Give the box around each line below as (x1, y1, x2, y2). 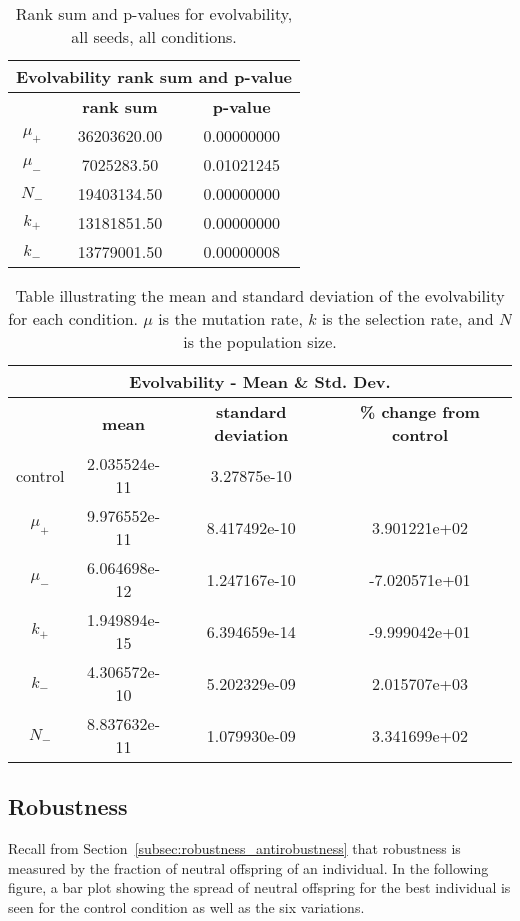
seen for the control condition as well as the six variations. (8, 896, 365, 917)
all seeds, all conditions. (71, 25, 237, 48)
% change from (359, 400, 480, 423)
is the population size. (183, 330, 337, 353)
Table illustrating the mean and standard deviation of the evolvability (15, 284, 505, 307)
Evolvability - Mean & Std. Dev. (129, 370, 391, 393)
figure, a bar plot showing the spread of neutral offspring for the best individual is (8, 877, 511, 898)
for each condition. (8, 307, 138, 330)
